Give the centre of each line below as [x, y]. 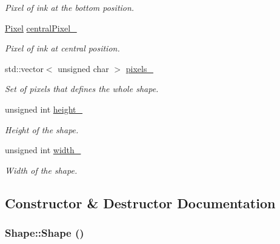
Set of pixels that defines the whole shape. [82, 89]
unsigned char [83, 68]
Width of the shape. [41, 170]
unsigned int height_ [44, 109]
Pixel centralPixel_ [41, 28]
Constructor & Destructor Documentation [140, 203]
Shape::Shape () [45, 233]
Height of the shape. [42, 129]
